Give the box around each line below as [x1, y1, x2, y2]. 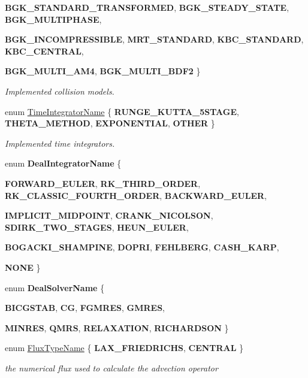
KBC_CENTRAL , [5, 44, 84, 57]
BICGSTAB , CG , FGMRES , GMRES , [5, 301, 165, 314]
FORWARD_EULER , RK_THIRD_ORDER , [5, 177, 201, 189]
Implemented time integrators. [5, 137, 115, 149]
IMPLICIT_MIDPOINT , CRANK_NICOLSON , [5, 209, 213, 222]
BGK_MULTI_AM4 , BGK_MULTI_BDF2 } [5, 65, 201, 77]
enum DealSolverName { [5, 281, 105, 294]
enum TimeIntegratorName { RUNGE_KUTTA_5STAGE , [5, 105, 239, 117]
